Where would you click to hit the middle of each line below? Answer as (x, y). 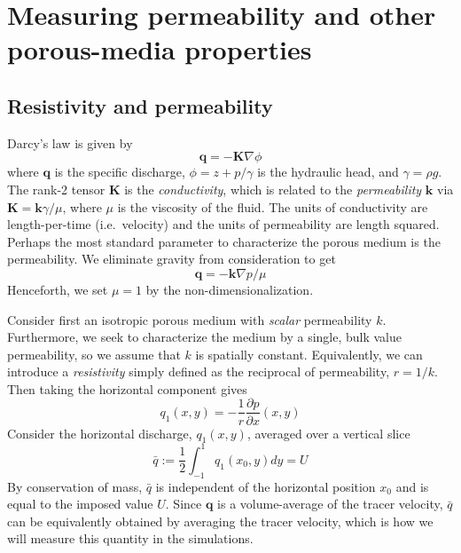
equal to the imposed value (80, 504)
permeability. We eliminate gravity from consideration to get (172, 259)
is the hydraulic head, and (328, 172)
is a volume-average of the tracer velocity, (330, 504)
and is (412, 486)
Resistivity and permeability (140, 105)
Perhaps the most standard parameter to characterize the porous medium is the (224, 241)
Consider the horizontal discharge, (100, 433)
